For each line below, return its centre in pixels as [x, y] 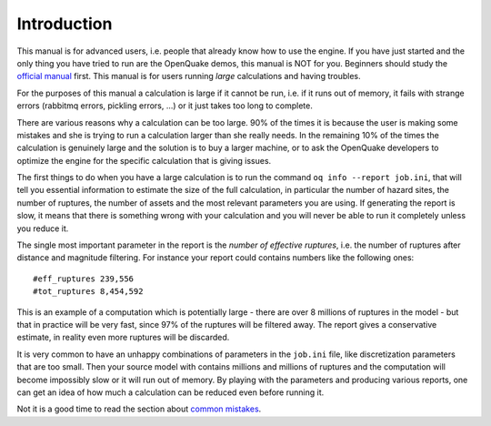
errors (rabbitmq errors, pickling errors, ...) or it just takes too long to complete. [165, 106]
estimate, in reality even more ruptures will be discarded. [123, 338]
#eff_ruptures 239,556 [84, 279]
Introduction [65, 24]
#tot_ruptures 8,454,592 [88, 292]
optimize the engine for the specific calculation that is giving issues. [144, 160]
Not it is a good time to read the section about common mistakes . [139, 409]
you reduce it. [43, 228]
